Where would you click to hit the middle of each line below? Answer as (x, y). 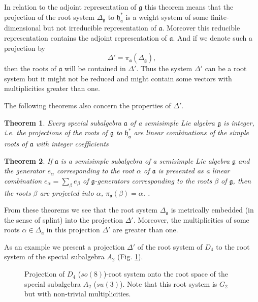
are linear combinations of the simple (191, 132)
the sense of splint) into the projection (63, 219)
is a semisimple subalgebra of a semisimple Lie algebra (145, 160)
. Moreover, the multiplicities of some (191, 219)
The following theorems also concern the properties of (88, 105)
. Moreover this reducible (201, 28)
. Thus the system (164, 68)
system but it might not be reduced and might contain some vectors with (118, 78)
